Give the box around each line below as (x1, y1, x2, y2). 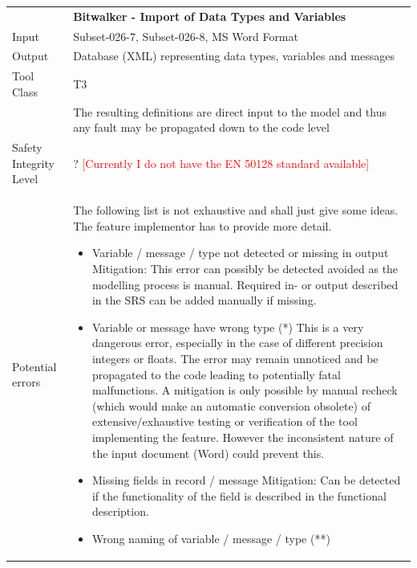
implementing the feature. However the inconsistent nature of (91, 428, 394, 445)
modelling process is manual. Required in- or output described (91, 276, 399, 292)
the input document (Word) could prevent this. (91, 444, 325, 461)
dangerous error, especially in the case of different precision (91, 334, 383, 351)
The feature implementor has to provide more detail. (73, 217, 332, 234)
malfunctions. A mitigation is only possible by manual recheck (91, 382, 398, 398)
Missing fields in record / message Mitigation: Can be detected (91, 472, 401, 488)
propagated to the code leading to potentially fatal (91, 366, 341, 382)
